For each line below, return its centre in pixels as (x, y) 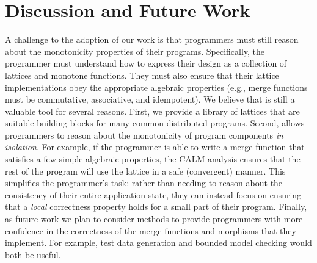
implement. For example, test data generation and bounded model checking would (158, 243)
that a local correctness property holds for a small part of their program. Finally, (156, 207)
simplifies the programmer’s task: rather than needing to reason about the (144, 183)
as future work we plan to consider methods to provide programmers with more (154, 219)
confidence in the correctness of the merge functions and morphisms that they (151, 230)
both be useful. (33, 254)
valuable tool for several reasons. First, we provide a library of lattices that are (152, 111)
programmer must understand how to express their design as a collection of (146, 63)
